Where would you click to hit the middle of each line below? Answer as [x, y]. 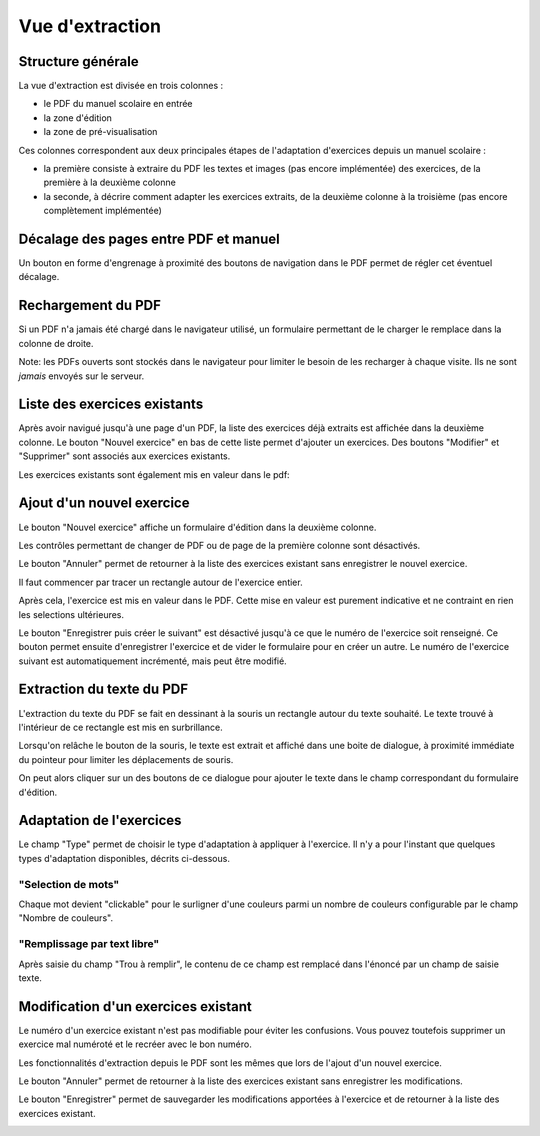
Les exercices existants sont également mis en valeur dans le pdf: [154, 474]
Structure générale [78, 61]
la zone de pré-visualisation [100, 132]
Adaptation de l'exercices [100, 820]
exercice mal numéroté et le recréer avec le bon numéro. [135, 1044]
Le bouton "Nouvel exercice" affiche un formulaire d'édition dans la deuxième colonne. [197, 527]
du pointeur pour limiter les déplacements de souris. [126, 759]
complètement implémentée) [102, 211]
